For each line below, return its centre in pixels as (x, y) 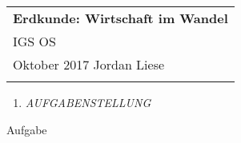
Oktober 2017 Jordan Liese (89, 64)
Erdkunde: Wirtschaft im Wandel (120, 18)
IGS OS (34, 41)
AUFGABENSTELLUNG (88, 102)
